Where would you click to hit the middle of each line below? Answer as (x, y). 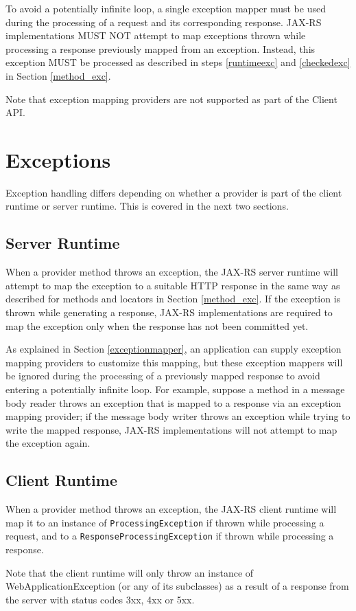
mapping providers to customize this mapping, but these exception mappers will (174, 362)
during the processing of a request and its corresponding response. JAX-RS (164, 22)
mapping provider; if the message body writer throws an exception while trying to (178, 416)
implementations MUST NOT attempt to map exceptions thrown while (156, 35)
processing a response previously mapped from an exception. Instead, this (161, 48)
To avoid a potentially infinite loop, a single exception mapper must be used (166, 8)
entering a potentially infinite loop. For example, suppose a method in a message (175, 389)
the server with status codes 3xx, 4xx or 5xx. (100, 599)
